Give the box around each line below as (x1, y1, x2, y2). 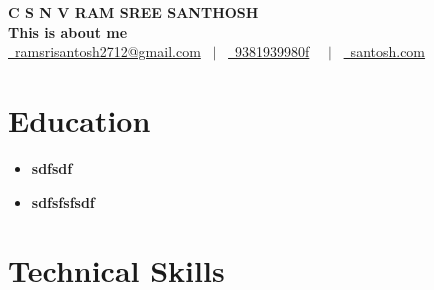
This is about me (8, 21, 128, 42)
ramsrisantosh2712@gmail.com (14, 41, 201, 62)
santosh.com (350, 41, 426, 62)
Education (8, 99, 151, 140)
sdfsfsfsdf (31, 191, 95, 212)
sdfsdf (31, 157, 73, 178)
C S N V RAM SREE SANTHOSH (8, 2, 259, 22)
